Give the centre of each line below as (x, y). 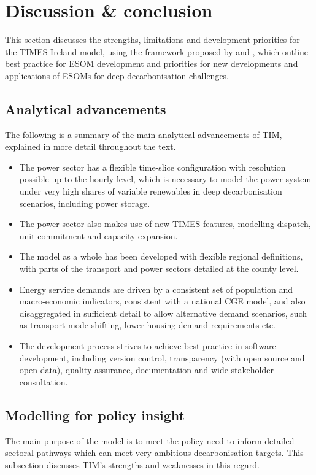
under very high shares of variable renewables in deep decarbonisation (151, 191)
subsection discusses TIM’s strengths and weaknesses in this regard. (132, 464)
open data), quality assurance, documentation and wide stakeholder (146, 370)
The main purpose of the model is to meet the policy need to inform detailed (150, 440)
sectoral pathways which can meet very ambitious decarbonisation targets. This (154, 453)
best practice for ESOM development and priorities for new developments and (152, 64)
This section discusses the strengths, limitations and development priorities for (152, 40)
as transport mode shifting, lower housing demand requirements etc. (147, 325)
